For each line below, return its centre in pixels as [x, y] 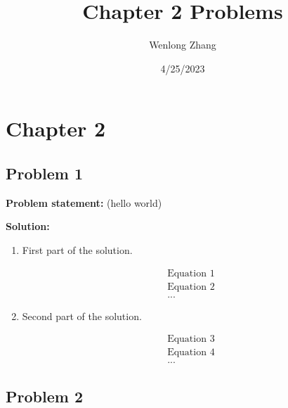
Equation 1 [191, 273]
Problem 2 [44, 396]
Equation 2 [191, 287]
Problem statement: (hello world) [84, 202]
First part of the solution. [77, 249]
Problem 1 [44, 173]
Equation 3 [191, 339]
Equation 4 [191, 353]
